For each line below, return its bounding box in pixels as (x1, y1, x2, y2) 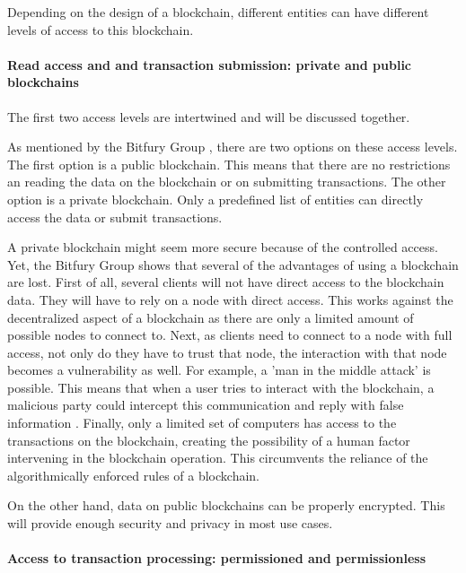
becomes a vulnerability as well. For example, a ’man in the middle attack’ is (7, 360, 431, 379)
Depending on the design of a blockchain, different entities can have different (7, 3, 429, 21)
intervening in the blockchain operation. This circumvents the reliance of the (7, 448, 428, 467)
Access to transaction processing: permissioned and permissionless (7, 549, 426, 568)
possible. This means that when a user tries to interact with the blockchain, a (7, 378, 435, 396)
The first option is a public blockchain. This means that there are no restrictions (7, 154, 451, 173)
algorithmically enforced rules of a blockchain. (7, 465, 259, 484)
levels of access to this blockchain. (7, 20, 194, 39)
